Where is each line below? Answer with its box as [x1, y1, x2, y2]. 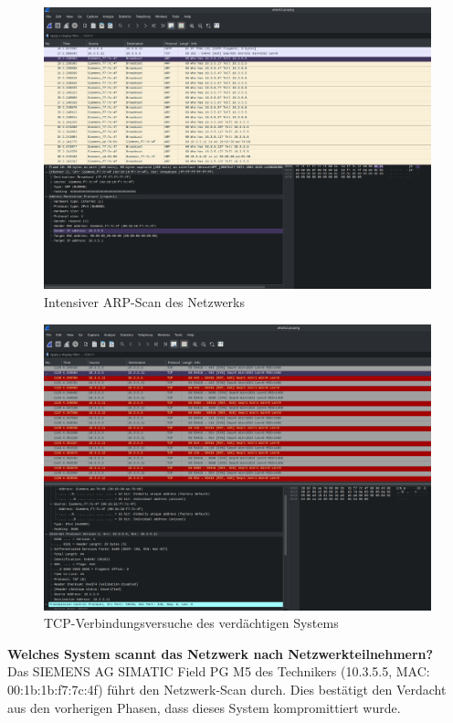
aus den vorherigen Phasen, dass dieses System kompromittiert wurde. [7, 697, 401, 717]
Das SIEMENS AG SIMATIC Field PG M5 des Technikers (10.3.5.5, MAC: [7, 662, 430, 681]
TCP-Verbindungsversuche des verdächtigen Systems [44, 613, 339, 633]
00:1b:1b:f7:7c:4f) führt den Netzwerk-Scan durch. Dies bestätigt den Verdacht [7, 680, 447, 699]
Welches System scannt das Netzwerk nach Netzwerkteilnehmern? [7, 643, 434, 663]
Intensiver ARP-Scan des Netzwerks [44, 292, 245, 312]
